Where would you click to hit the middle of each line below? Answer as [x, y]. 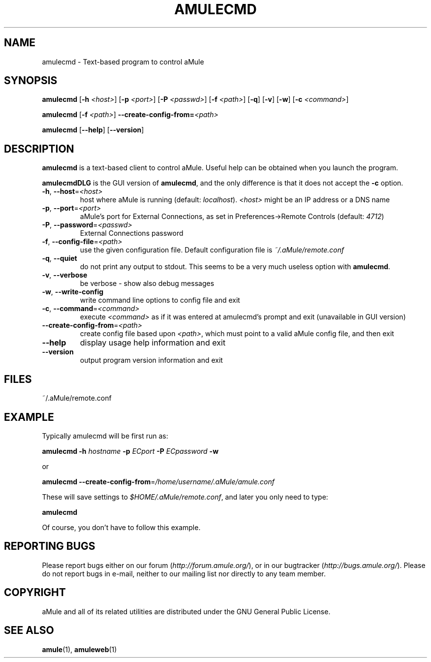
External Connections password [132, 233]
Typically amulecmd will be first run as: [105, 436]
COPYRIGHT [35, 593]
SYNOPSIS [31, 81]
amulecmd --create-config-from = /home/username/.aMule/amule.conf [158, 481]
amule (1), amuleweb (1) [79, 649]
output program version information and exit [151, 360]
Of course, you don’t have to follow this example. [121, 527]
